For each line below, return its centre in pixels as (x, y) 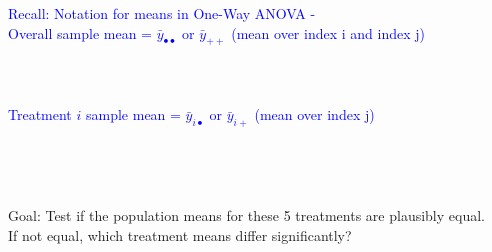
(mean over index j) (314, 114)
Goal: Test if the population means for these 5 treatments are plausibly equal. (246, 215)
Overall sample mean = (80, 32)
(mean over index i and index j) (328, 32)
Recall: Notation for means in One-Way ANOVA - (162, 13)
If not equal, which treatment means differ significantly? (180, 234)
